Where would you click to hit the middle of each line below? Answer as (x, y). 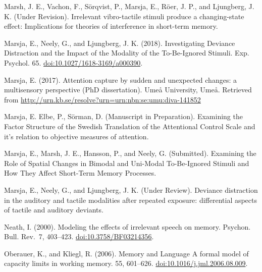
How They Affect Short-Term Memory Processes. (80, 173)
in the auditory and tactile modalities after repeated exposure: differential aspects (131, 200)
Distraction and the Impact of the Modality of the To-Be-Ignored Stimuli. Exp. (127, 53)
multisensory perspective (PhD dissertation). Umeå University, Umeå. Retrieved (128, 90)
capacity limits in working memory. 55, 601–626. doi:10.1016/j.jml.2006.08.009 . (126, 263)
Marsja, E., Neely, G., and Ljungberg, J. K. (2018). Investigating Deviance (120, 43)
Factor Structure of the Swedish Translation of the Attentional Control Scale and (130, 126)
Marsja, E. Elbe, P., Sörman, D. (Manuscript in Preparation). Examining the (123, 116)
